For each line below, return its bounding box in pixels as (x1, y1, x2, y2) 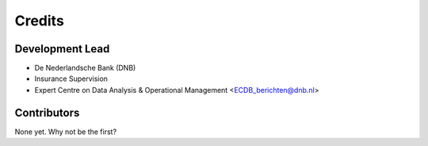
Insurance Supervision (34, 74, 109, 83)
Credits (14, 12, 65, 29)
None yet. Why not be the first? (14, 127, 117, 136)
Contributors (14, 106, 80, 119)
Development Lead (14, 42, 110, 56)
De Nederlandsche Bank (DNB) (34, 63, 136, 73)
